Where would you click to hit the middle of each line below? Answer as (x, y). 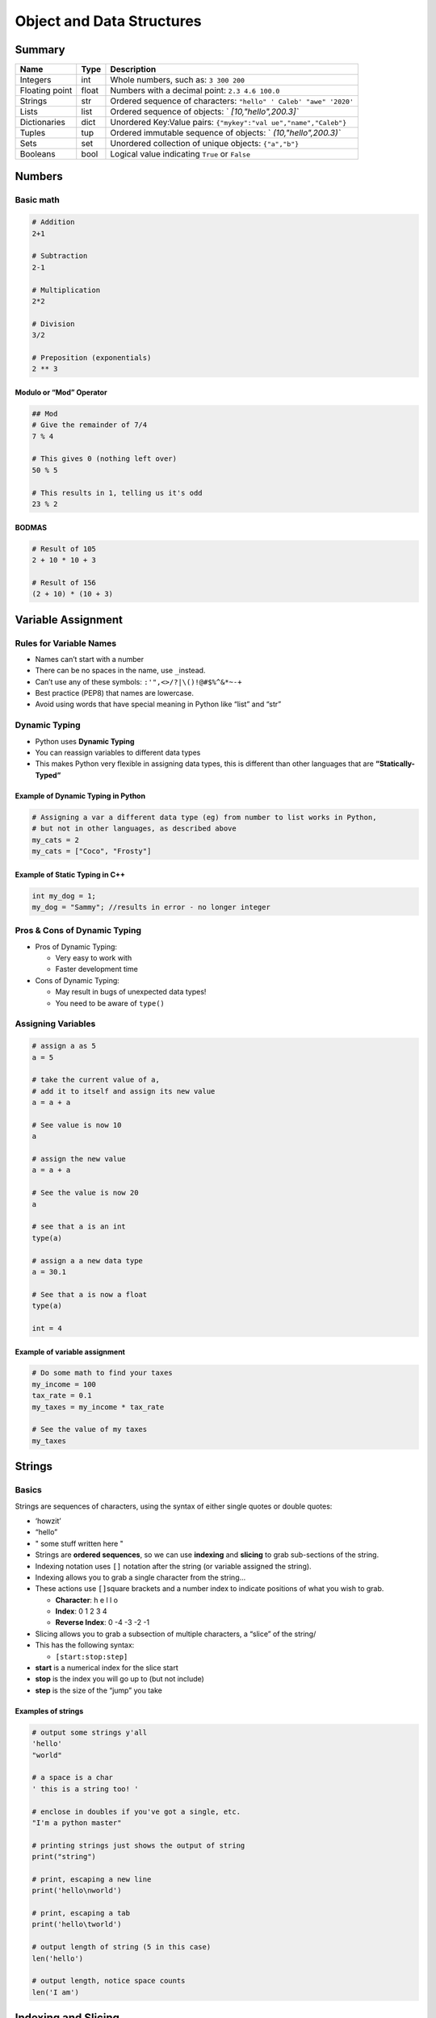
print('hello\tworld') (77, 1924)
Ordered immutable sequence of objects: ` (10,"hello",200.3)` (225, 133)
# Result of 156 (64, 582)
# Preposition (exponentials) (92, 358)
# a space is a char (72, 1777)
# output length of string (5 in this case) (122, 1947)
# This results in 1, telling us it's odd (117, 493)
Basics (28, 1490)
